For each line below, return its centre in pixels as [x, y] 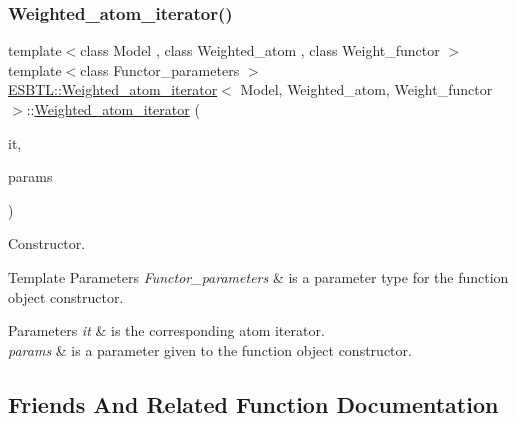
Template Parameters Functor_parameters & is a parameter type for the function [258, 276]
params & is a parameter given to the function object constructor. [210, 349]
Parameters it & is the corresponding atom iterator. [166, 330]
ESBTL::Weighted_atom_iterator [113, 89]
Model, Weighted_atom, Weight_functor [366, 89]
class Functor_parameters [160, 69]
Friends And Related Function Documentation [253, 403]
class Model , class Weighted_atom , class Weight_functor [260, 50]
